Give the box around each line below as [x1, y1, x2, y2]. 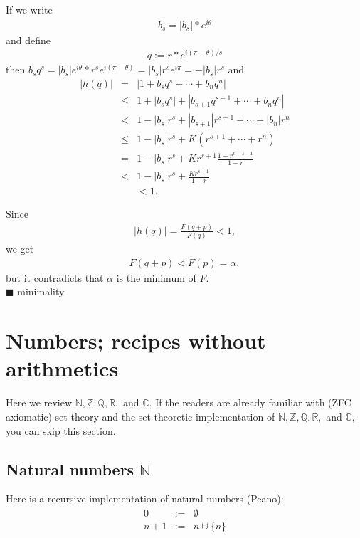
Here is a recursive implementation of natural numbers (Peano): [6, 491, 284, 506]
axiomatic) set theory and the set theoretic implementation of [6, 408, 275, 423]
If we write [6, 2, 53, 16]
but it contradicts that [6, 270, 104, 285]
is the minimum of [116, 270, 196, 285]
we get [6, 241, 34, 256]
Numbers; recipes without [6, 326, 266, 355]
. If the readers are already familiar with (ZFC [149, 395, 351, 410]
